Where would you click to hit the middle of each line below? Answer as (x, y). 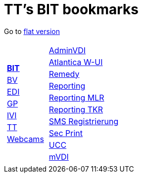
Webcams (25, 139)
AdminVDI (67, 50)
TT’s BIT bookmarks (71, 9)
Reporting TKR (76, 109)
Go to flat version (32, 31)
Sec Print (66, 133)
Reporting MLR (76, 97)
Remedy (64, 74)
